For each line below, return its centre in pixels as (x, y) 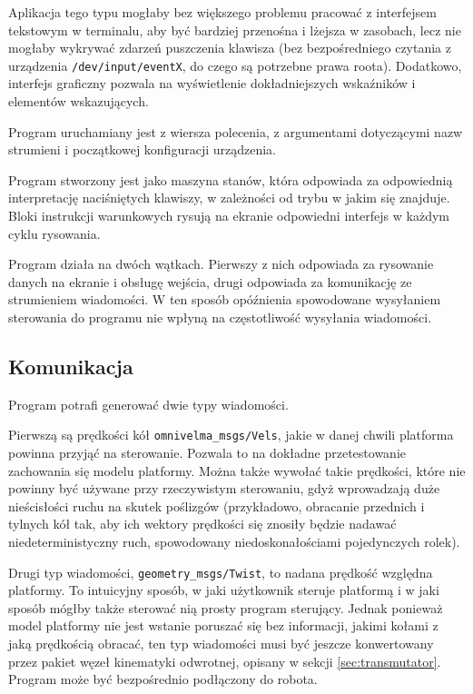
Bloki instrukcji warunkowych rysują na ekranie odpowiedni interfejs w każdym (229, 215)
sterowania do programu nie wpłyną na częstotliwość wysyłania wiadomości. (220, 317)
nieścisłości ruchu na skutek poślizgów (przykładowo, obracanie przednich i (217, 506)
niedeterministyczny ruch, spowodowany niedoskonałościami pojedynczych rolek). (234, 541)
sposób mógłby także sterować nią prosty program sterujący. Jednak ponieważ (226, 607)
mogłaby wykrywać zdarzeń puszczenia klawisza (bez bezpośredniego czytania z (230, 48)
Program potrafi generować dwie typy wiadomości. (148, 404)
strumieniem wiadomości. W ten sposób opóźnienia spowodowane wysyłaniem (225, 299)
